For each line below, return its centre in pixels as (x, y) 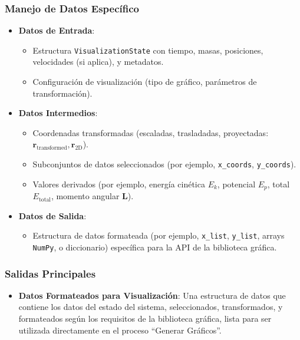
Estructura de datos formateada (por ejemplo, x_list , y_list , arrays (159, 235)
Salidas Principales (50, 273)
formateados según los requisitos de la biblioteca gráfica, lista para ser (145, 318)
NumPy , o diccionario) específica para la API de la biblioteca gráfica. (155, 247)
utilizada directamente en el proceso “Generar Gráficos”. (120, 330)
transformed (52, 148)
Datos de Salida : (52, 215)
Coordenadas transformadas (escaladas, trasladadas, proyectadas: (151, 132)
